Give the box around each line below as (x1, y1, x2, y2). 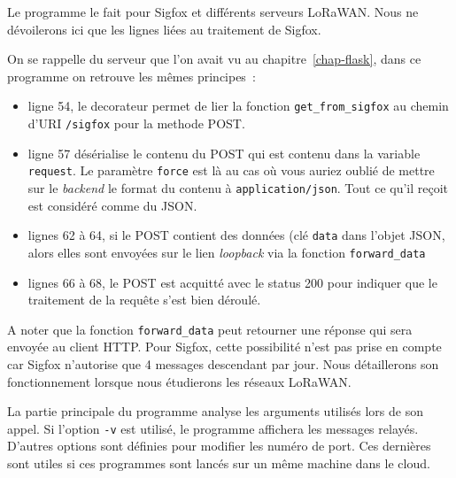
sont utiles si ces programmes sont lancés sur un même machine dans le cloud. (7, 453, 430, 472)
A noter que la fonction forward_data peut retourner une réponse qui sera (7, 320, 413, 338)
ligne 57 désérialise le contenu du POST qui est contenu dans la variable (27, 143, 421, 162)
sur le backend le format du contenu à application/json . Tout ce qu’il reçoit (27, 178, 449, 197)
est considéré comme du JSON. (27, 196, 197, 214)
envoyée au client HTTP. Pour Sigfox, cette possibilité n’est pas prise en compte (7, 337, 442, 356)
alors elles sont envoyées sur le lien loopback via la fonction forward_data (27, 243, 426, 261)
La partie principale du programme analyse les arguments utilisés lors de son (7, 402, 423, 420)
